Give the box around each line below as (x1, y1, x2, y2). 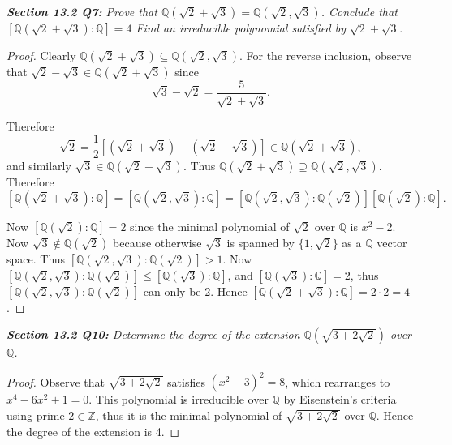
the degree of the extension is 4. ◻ (6, 422, 180, 439)
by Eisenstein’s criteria (283, 391, 397, 408)
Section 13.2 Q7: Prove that (6, 3, 157, 19)
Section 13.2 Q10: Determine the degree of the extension (6, 326, 300, 343)
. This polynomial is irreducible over (88, 391, 269, 408)
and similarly (6, 157, 71, 174)
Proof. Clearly (6, 47, 76, 63)
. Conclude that (321, 3, 398, 19)
